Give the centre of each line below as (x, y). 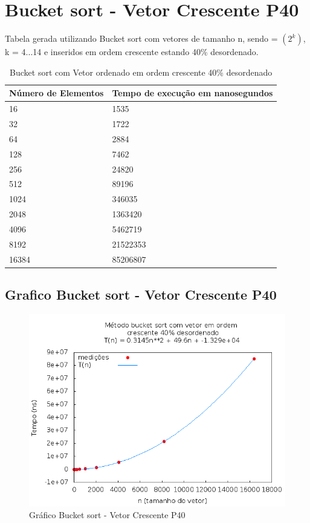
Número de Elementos (57, 93)
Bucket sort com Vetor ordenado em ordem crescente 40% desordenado (141, 72)
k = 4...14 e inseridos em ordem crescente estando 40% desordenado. (132, 52)
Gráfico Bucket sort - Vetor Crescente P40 (107, 515)
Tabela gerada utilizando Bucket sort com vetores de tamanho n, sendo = (141, 38)
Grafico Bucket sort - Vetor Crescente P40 (141, 294)
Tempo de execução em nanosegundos (192, 93)
